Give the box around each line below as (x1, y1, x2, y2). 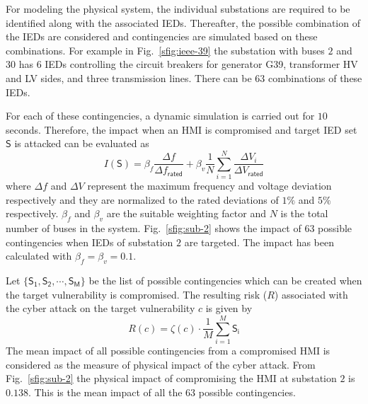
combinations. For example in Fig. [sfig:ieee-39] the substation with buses (6, 42, 325, 57)
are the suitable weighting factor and (106, 206, 266, 221)
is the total (280, 206, 328, 221)
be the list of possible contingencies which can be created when (88, 273, 362, 288)
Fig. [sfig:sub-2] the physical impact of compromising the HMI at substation (6, 371, 337, 386)
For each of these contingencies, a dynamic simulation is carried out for (6, 108, 315, 123)
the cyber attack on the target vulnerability (6, 301, 195, 316)
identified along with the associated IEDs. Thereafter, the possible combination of (6, 15, 360, 30)
